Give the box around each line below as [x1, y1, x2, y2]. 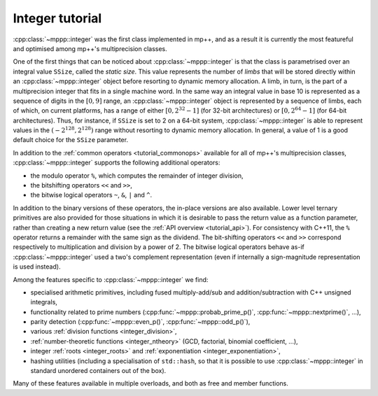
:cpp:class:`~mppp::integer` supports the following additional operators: [13, 158, 220, 167]
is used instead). [13, 262, 61, 271]
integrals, [30, 298, 57, 306]
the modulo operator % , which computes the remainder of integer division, [30, 171, 244, 180]
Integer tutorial [13, 10, 102, 26]
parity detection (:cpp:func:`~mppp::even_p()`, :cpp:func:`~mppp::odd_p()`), [30, 318, 251, 326]
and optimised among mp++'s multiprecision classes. [13, 44, 167, 52]
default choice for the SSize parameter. [13, 136, 129, 144]
